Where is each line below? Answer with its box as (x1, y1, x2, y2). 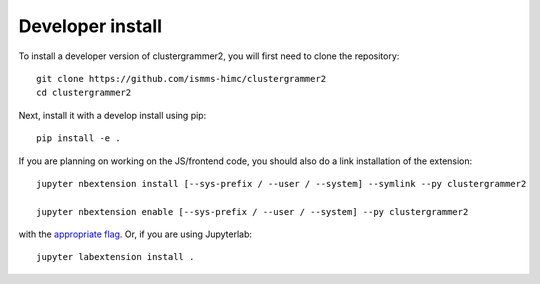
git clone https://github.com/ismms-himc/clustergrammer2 (36, 73, 327, 84)
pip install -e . (36, 133, 121, 144)
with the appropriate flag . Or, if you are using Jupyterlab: (18, 228, 253, 240)
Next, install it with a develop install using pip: (18, 109, 207, 121)
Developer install (18, 15, 163, 37)
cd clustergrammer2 (36, 87, 132, 99)
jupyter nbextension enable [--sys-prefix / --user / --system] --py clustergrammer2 (36, 206, 469, 217)
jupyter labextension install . (36, 251, 195, 263)
